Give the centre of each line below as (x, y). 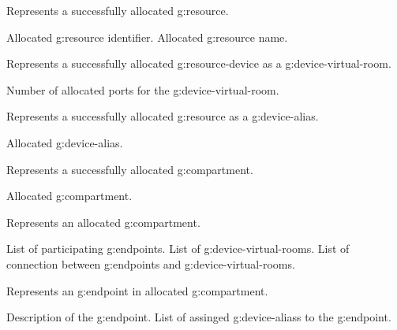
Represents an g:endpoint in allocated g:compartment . (137, 290)
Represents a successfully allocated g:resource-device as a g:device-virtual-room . (199, 63)
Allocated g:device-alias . (65, 142)
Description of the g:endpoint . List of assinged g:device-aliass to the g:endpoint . (199, 317)
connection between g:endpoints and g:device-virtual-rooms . (151, 263)
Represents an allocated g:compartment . (103, 222)
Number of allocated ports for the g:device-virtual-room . (143, 89)
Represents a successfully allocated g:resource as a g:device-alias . (163, 116)
